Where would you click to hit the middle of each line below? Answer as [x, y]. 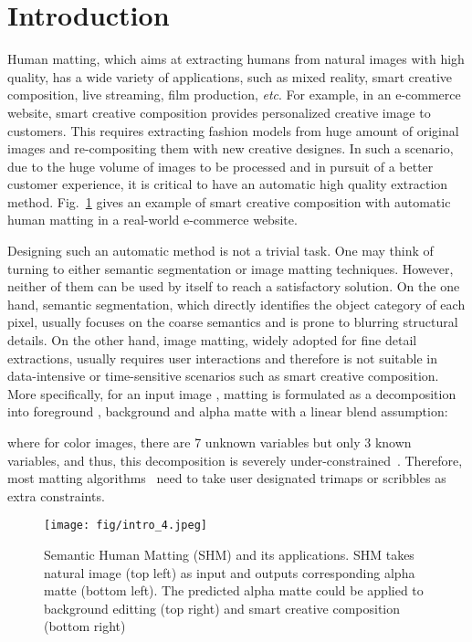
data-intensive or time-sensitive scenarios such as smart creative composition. [223, 376]
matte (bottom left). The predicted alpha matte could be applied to [234, 590]
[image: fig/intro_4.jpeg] [126, 526]
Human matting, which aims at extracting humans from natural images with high [236, 59]
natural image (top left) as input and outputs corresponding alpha [230, 572]
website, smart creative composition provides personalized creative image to [219, 112]
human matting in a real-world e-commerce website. [152, 220]
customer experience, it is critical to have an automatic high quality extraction [228, 184]
